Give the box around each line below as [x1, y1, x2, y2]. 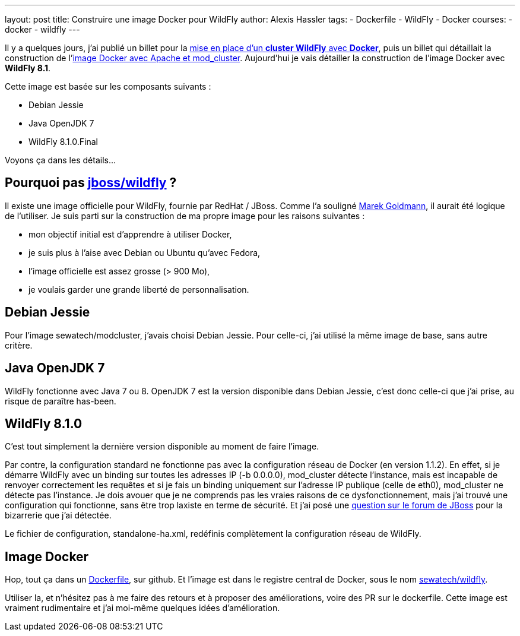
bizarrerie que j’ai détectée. [5, 510, 112, 521]
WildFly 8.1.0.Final [28, 137, 98, 147]
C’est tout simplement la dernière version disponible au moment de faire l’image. [5, 441, 319, 452]
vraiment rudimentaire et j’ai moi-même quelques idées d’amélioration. [5, 603, 280, 613]
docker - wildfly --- [5, 24, 80, 34]
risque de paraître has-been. [5, 395, 116, 406]
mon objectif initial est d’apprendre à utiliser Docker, [28, 229, 232, 239]
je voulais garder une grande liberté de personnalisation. [28, 284, 249, 295]
